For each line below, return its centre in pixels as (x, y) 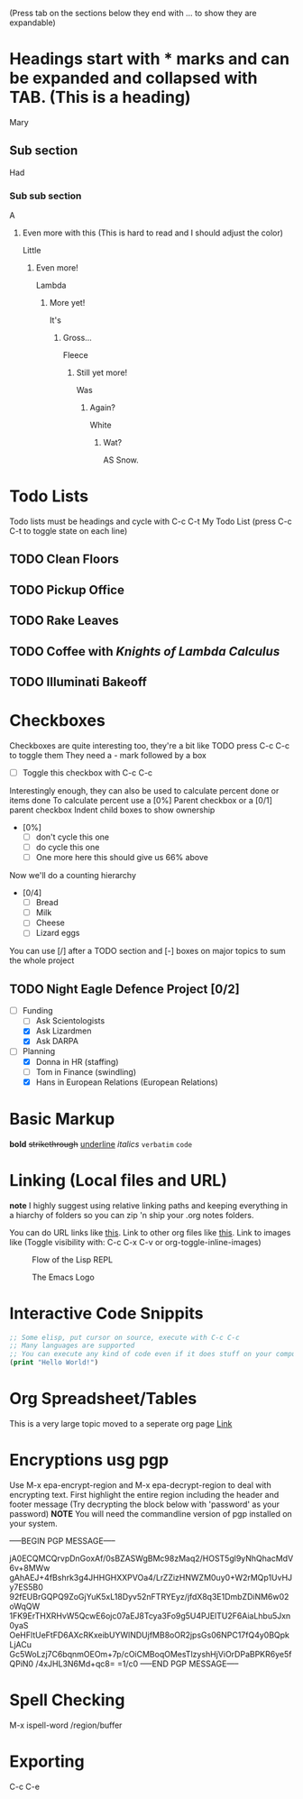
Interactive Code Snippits (106, 1313)
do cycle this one (68, 847)
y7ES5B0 (26, 1587)
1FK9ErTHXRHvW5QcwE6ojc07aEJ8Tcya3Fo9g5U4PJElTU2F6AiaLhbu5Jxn (150, 1615)
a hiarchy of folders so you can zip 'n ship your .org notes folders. (132, 1215)
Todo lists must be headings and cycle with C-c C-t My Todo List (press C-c (151, 521)
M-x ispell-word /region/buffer (66, 1725)
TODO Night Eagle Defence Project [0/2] (125, 989)
